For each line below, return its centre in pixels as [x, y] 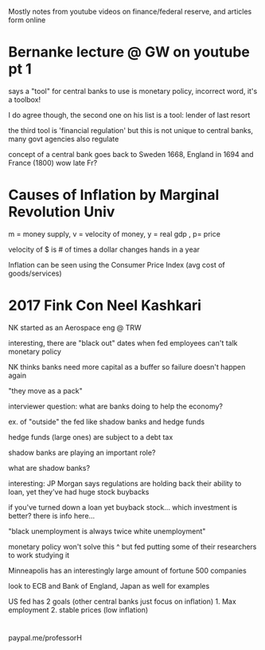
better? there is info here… [52, 515]
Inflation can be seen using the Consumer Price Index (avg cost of [117, 264]
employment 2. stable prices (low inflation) [78, 609]
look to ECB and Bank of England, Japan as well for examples [109, 585]
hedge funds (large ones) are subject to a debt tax [91, 437]
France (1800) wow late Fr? [53, 162]
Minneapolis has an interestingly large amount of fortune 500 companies [127, 570]
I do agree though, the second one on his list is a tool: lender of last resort [129, 115]
